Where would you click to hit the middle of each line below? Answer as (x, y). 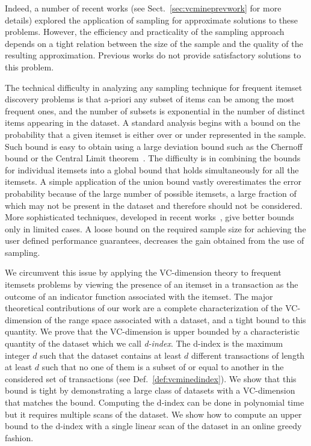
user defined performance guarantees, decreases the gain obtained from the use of (155, 240)
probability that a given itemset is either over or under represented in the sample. (155, 134)
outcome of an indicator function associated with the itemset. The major (139, 296)
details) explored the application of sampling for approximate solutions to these (152, 20)
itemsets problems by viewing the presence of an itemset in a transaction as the (152, 284)
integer (17, 355)
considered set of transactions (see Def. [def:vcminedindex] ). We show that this (151, 378)
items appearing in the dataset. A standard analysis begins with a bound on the (152, 122)
